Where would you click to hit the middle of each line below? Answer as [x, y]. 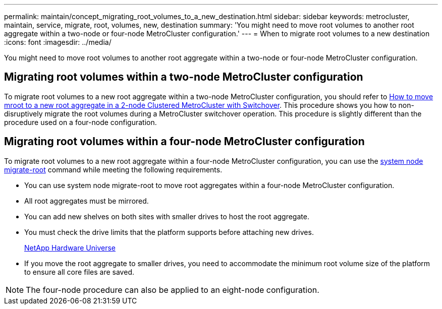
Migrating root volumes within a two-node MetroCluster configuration [184, 77]
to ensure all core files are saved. [79, 272]
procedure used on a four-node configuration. [80, 122]
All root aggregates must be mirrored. [87, 201]
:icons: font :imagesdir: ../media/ [58, 42]
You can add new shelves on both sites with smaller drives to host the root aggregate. [167, 216]
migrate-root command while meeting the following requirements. [113, 169]
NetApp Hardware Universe [70, 248]
